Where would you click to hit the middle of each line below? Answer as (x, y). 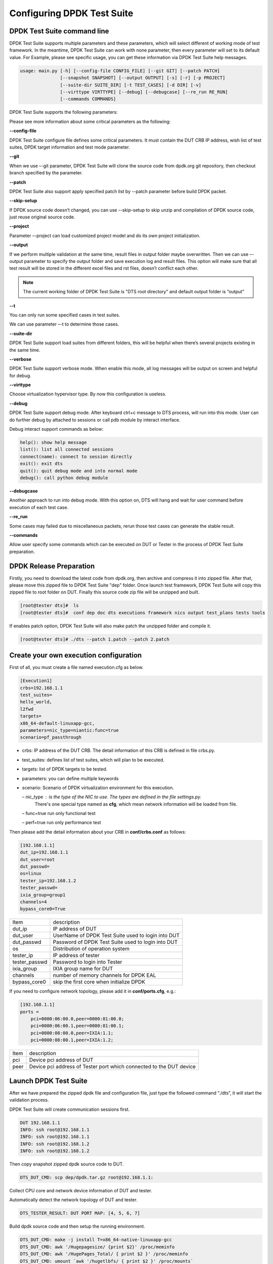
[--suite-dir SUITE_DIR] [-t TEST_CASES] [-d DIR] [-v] (131, 85)
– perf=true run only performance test (61, 823)
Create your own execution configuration (76, 656)
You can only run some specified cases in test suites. (65, 315)
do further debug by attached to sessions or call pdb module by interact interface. (95, 420)
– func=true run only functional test (59, 814)
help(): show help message (53, 443)
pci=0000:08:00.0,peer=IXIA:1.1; (72, 1033)
